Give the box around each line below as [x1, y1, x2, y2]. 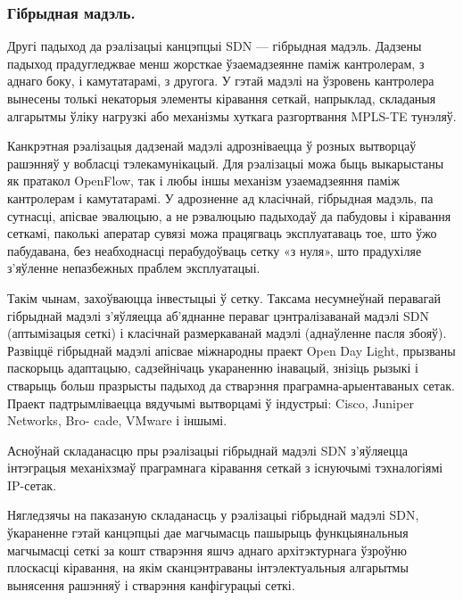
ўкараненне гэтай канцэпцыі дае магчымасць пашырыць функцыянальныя [7, 523, 409, 542]
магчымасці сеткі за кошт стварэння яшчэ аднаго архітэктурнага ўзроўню [7, 540, 407, 559]
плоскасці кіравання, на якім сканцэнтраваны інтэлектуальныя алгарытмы [7, 558, 409, 577]
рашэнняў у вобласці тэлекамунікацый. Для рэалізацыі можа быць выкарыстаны [7, 153, 444, 172]
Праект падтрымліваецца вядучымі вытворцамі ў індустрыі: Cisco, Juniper [7, 393, 414, 412]
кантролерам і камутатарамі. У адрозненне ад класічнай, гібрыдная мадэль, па [7, 188, 434, 207]
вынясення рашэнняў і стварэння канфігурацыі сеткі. [7, 575, 295, 594]
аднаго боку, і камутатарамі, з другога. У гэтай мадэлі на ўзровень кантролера [7, 71, 434, 90]
